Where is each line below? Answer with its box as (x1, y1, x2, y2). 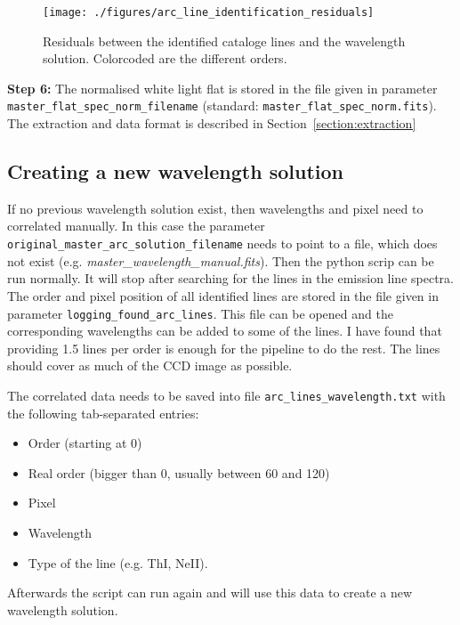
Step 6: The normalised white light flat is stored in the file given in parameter (7, 78, 438, 97)
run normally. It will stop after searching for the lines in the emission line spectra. (7, 269, 454, 288)
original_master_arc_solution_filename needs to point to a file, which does (7, 234, 438, 253)
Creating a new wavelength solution (7, 158, 343, 185)
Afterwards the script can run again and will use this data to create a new (7, 583, 413, 602)
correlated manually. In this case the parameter (7, 216, 265, 235)
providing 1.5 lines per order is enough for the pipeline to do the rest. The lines (7, 338, 440, 357)
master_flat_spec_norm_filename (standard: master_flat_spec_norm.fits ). (7, 96, 437, 115)
